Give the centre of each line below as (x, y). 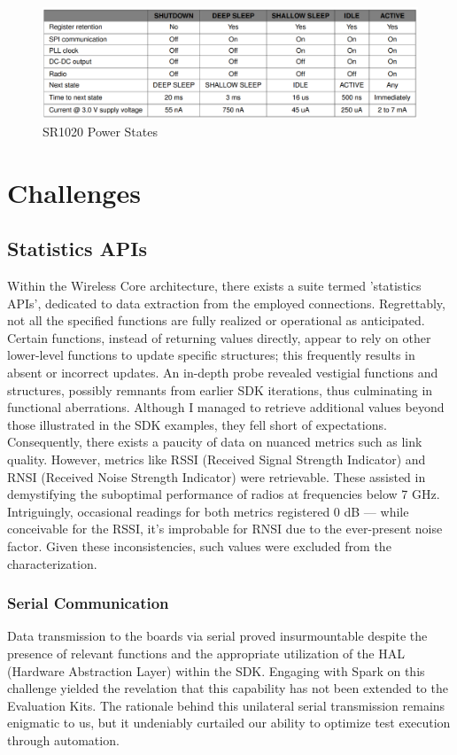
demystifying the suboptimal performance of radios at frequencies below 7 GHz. (224, 494)
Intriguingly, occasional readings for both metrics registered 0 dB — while (208, 511)
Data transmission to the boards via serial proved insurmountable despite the (217, 636)
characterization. (52, 563)
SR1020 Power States (100, 131)
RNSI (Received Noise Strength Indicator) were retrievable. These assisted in (217, 476)
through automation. (63, 739)
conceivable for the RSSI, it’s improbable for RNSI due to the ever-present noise (225, 529)
